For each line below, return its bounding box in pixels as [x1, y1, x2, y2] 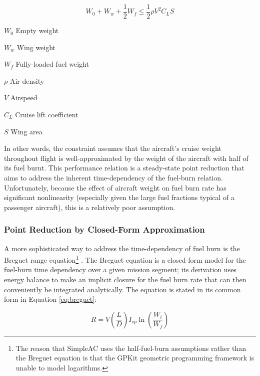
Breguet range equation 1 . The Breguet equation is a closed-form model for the [4, 253, 246, 265]
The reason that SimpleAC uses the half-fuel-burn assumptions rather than [15, 342, 246, 353]
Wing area [10, 126, 42, 136]
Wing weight [16, 42, 56, 52]
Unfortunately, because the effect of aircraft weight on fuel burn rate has [4, 182, 226, 193]
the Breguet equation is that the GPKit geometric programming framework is [15, 352, 254, 363]
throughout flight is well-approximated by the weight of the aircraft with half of [4, 152, 248, 163]
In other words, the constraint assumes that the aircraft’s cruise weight [4, 143, 221, 153]
